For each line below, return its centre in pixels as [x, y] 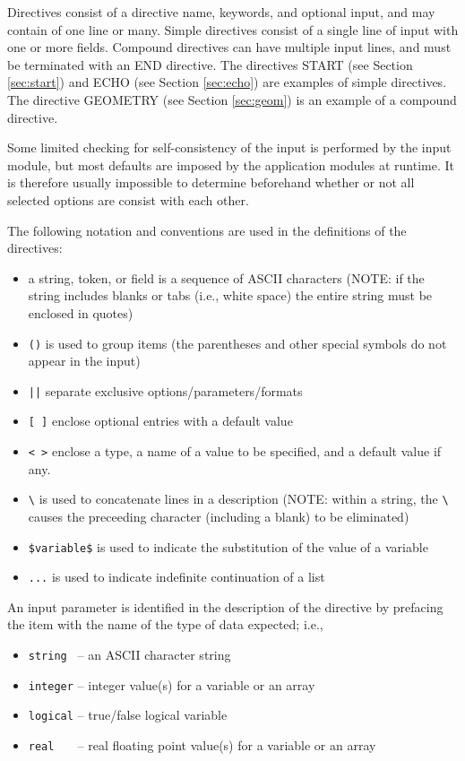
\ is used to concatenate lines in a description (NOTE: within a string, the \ [238, 499]
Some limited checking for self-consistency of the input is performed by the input [229, 147]
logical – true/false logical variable [128, 715]
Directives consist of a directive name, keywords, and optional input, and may [221, 12]
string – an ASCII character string [129, 655]
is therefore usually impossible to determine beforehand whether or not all [211, 182]
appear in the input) [84, 361]
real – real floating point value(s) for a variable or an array [202, 745]
